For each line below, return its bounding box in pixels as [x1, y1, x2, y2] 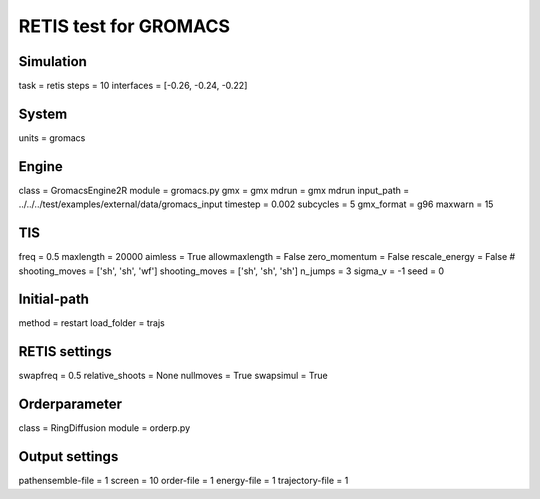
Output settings [18, 448, 119, 465]
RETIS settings [18, 343, 112, 360]
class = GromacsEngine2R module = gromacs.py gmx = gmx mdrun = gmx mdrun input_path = [18, 184, 410, 196]
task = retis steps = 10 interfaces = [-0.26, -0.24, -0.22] [18, 80, 248, 92]
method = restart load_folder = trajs [18, 317, 165, 329]
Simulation [18, 53, 87, 70]
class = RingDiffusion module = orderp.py [18, 422, 191, 434]
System [18, 105, 68, 122]
